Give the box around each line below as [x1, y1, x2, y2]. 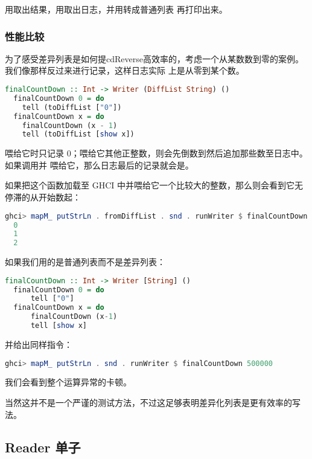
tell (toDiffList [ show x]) [22, 130, 135, 139]
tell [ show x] [30, 321, 88, 330]
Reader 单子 [5, 437, 81, 456]
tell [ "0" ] [30, 294, 74, 303]
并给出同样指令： [5, 338, 72, 350]
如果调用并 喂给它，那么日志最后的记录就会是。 [5, 158, 194, 171]
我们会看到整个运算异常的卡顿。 [5, 376, 132, 388]
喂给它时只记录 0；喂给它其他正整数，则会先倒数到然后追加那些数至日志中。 [5, 147, 308, 159]
